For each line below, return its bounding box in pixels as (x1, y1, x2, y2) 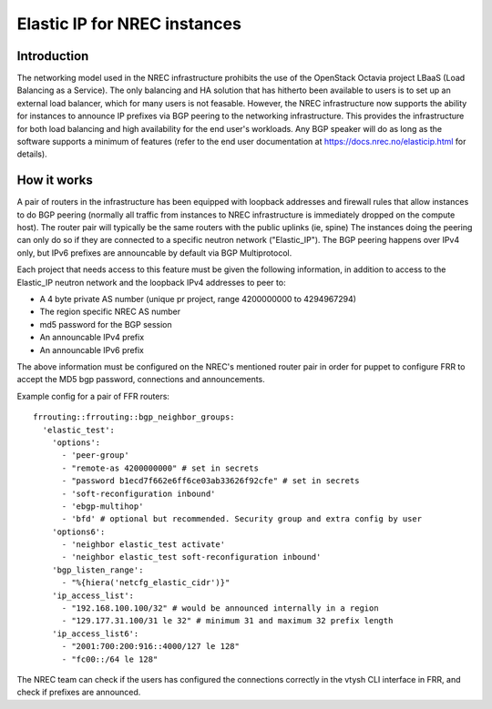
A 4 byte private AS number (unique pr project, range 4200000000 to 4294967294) (39, 294, 357, 305)
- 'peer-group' (61, 451, 129, 461)
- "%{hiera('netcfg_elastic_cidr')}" (61, 578, 231, 588)
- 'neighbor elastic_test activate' (61, 540, 226, 550)
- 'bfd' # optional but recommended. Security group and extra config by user (61, 514, 423, 524)
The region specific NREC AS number (39, 306, 181, 318)
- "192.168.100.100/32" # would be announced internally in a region (61, 603, 379, 613)
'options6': (51, 526, 106, 537)
